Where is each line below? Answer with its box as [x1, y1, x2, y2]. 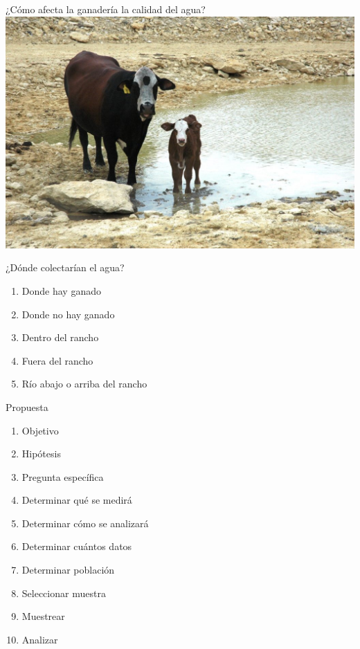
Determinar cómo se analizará [21, 515, 149, 530]
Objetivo [21, 423, 59, 437]
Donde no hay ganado [21, 307, 115, 321]
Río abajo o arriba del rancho [21, 376, 147, 391]
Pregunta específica [21, 469, 104, 484]
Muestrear [21, 609, 65, 623]
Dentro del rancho [21, 330, 99, 345]
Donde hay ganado [21, 283, 101, 298]
